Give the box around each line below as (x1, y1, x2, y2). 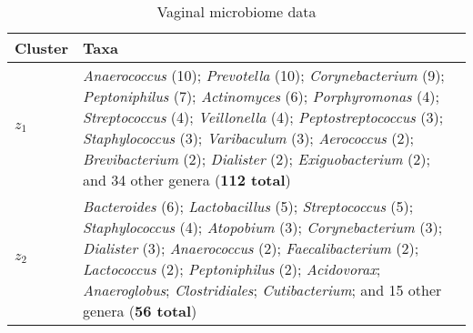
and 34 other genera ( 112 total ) (83, 169, 291, 190)
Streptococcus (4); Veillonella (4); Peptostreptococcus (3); (83, 106, 444, 127)
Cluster (15, 37, 69, 58)
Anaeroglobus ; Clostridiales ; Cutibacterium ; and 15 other (83, 279, 442, 300)
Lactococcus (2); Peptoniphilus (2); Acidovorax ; (83, 258, 381, 279)
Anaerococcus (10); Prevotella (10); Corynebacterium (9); (83, 65, 445, 86)
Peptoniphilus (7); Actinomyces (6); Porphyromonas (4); (83, 86, 439, 106)
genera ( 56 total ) (83, 300, 197, 321)
